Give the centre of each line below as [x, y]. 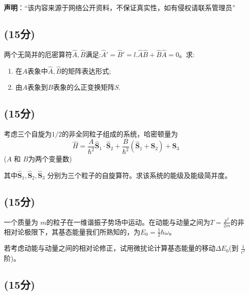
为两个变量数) [50, 159]
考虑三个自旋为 [28, 134]
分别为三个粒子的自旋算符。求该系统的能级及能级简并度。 [140, 175]
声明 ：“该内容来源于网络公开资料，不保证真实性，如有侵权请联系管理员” [120, 7]
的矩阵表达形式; [86, 70]
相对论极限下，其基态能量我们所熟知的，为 [72, 231]
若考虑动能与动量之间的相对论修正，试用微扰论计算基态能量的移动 [110, 248]
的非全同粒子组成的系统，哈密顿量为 [120, 134]
